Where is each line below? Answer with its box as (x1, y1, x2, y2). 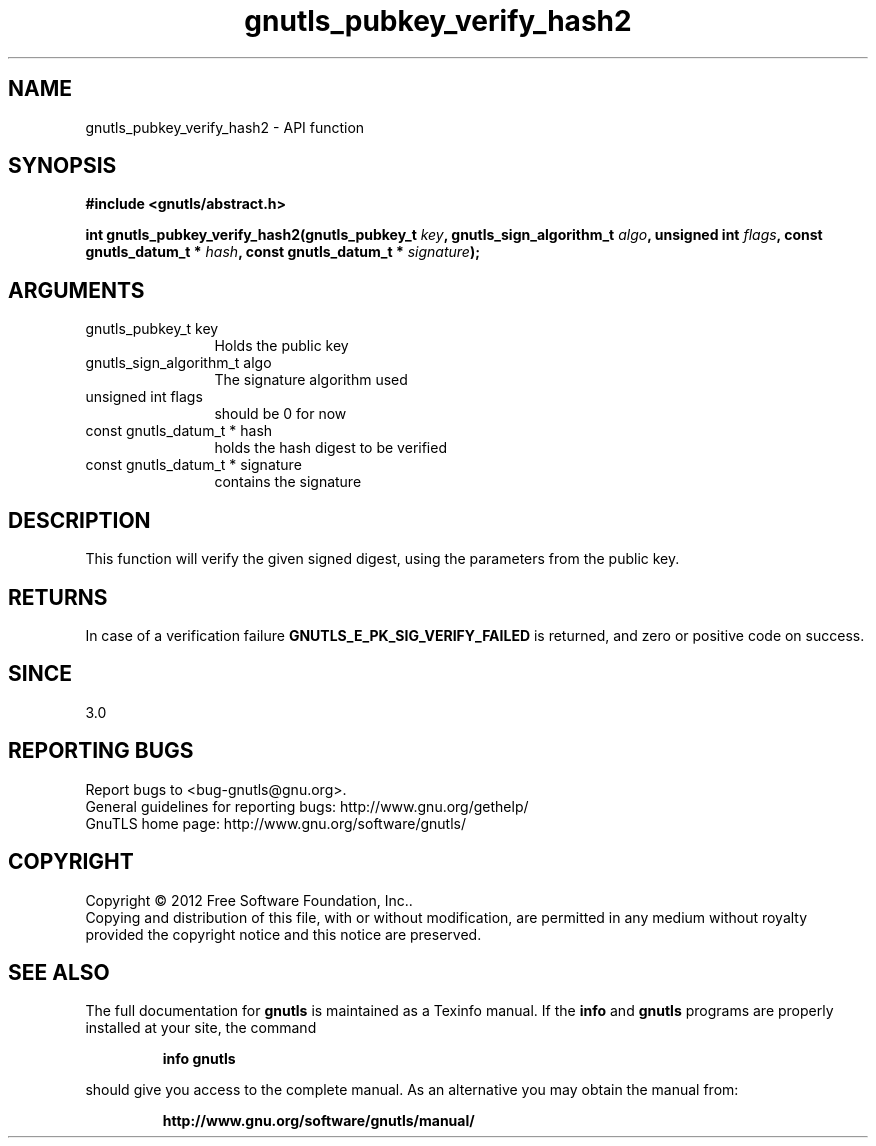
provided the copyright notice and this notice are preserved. (85, 925, 482, 943)
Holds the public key (214, 337, 349, 355)
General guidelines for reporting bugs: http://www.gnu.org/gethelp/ (85, 797, 529, 815)
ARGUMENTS (8, 277, 145, 303)
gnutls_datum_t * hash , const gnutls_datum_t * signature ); (85, 243, 481, 261)
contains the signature (214, 473, 362, 491)
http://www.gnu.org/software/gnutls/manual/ (162, 1112, 475, 1130)
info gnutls (162, 1050, 236, 1068)
